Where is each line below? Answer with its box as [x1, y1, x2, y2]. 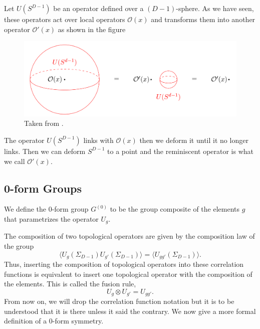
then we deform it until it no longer [139, 134, 248, 145]
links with [83, 134, 114, 145]
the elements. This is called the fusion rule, [4, 278, 136, 289]
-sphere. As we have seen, [176, 3, 254, 13]
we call [4, 155, 25, 166]
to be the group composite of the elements [110, 204, 240, 214]
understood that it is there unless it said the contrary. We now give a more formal [4, 305, 256, 316]
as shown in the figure [58, 24, 126, 34]
